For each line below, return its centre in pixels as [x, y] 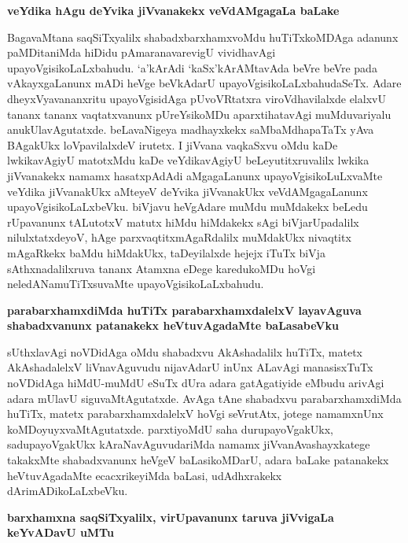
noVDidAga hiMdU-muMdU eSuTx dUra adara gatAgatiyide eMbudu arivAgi [196, 383]
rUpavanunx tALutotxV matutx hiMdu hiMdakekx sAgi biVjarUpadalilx [183, 222]
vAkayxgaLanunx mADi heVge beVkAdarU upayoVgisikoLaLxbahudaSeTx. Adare [204, 83]
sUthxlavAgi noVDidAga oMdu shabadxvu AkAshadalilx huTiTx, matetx [185, 351]
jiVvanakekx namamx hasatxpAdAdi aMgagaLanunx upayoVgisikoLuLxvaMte [195, 175]
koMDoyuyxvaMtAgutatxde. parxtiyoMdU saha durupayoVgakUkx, [171, 428]
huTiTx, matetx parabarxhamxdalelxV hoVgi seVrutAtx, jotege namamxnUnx [195, 414]
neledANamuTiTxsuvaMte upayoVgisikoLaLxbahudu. [136, 284]
